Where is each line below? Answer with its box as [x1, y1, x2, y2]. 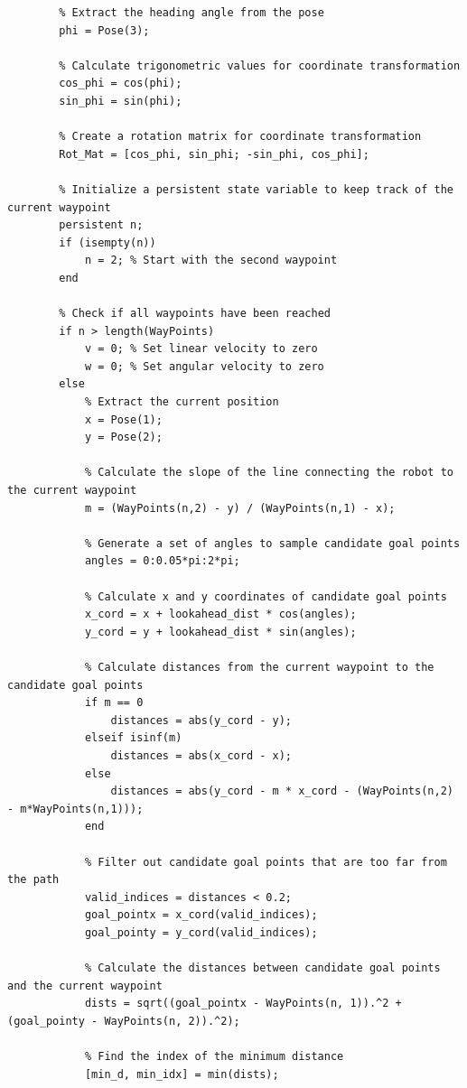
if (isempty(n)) [59, 236, 156, 249]
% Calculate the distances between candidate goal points [84, 962, 441, 975]
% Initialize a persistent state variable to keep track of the [59, 182, 453, 196]
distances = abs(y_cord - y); [110, 713, 292, 727]
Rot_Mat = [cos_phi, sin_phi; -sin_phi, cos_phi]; [59, 147, 369, 161]
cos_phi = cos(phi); [59, 77, 182, 90]
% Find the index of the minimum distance [84, 1050, 344, 1064]
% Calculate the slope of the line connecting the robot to [84, 466, 453, 479]
